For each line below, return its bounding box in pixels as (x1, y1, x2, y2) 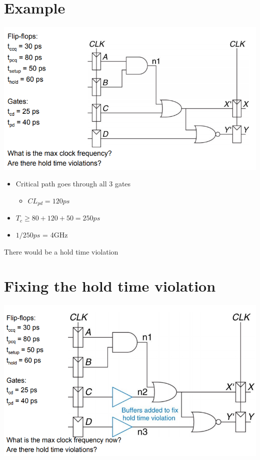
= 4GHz (42, 229, 68, 240)
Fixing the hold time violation (4, 276, 216, 296)
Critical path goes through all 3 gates (15, 178, 131, 189)
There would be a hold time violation (4, 246, 118, 257)
